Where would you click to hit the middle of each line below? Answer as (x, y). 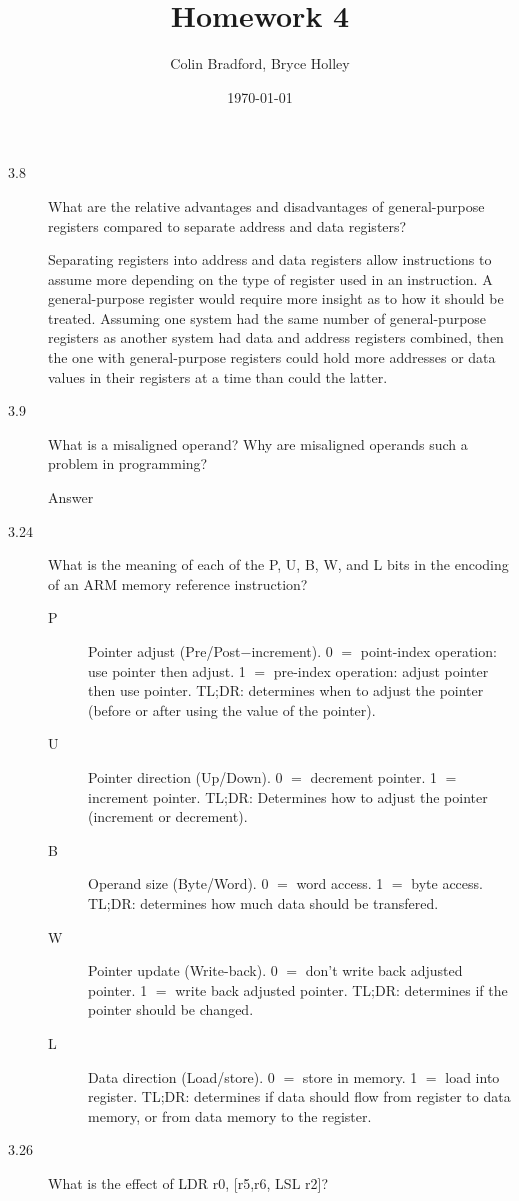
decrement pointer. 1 (373, 776)
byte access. (447, 883)
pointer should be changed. (171, 1009)
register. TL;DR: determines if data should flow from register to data (299, 1096)
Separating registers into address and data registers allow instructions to (270, 259)
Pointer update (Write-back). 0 (183, 970)
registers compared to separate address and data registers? (227, 225)
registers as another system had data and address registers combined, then (276, 337)
